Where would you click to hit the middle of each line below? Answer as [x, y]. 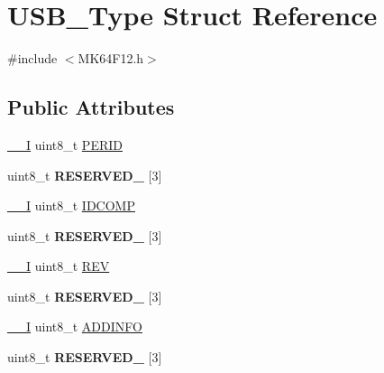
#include [32, 58]
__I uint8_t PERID [65, 144]
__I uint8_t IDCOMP [71, 205]
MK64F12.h [111, 58]
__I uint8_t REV [59, 266]
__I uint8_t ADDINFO [75, 326]
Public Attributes [91, 107]
